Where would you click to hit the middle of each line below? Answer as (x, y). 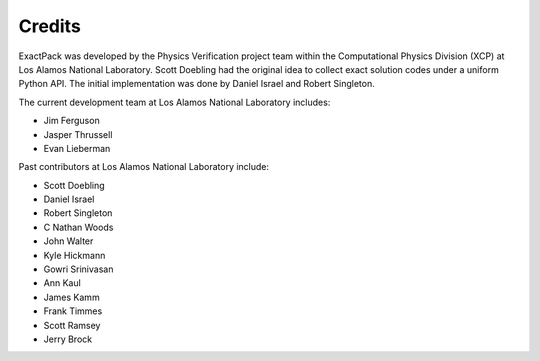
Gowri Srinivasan (78, 269)
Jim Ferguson (71, 121)
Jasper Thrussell (78, 134)
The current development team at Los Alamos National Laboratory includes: (174, 102)
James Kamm (71, 297)
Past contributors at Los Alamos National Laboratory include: (144, 167)
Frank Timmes (73, 311)
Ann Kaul (62, 283)
